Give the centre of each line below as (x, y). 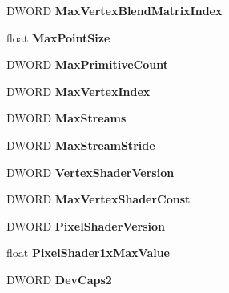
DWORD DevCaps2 (59, 279)
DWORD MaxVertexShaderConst (98, 199)
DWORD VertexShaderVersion (90, 172)
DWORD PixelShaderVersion (86, 225)
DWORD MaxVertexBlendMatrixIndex (114, 10)
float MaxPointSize (58, 37)
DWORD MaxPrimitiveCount (87, 64)
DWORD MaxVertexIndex (78, 91)
